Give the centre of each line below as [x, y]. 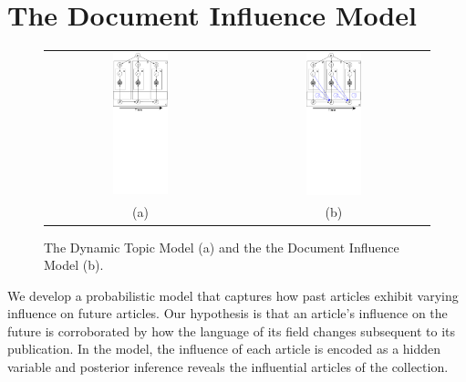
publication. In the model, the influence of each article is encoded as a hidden [224, 349]
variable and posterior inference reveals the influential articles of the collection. [228, 367]
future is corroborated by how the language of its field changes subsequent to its [232, 330]
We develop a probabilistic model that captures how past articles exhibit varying [233, 295]
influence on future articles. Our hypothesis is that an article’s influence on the [228, 313]
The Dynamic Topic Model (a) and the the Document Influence [222, 247]
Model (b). [74, 265]
